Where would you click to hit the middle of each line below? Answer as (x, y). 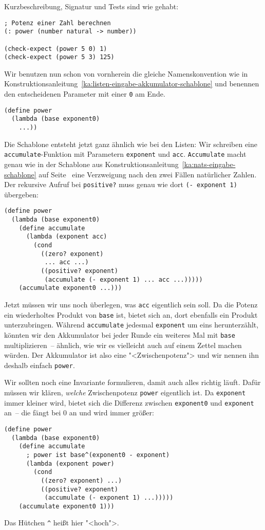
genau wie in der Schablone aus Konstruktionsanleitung (91, 164)
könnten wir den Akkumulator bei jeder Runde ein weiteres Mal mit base (120, 334)
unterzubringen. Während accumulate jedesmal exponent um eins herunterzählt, (131, 325)
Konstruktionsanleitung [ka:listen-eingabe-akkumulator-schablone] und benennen (132, 84)
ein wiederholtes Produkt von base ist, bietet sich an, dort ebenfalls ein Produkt (131, 314)
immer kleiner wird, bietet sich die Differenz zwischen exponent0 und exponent (129, 402)
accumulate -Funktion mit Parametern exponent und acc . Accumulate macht (125, 154)
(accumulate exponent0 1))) (67, 506)
